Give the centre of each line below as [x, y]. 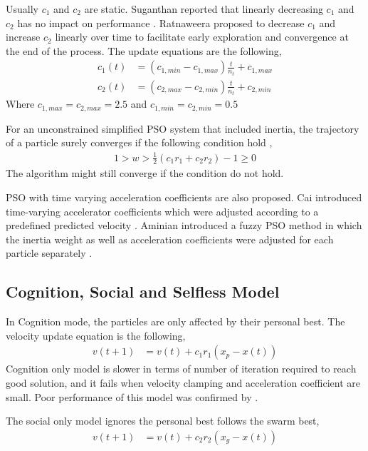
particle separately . [49, 253]
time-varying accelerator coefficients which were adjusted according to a [162, 211]
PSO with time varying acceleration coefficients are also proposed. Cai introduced [184, 197]
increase [23, 37]
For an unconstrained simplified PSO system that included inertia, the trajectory [183, 128]
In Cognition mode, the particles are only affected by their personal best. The [175, 321]
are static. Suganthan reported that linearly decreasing [204, 9]
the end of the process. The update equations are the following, [144, 50]
